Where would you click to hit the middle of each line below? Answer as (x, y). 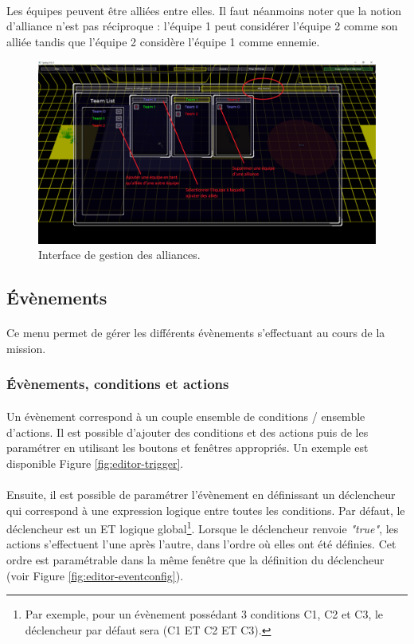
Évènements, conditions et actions (118, 384)
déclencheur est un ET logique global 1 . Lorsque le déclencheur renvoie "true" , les (203, 527)
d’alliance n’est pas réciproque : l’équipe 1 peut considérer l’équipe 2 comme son (202, 26)
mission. (26, 348)
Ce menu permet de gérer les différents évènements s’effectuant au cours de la (196, 333)
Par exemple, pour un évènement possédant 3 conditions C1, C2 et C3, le (204, 614)
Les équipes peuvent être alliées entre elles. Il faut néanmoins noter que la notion (204, 10)
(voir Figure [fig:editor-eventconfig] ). (95, 575)
